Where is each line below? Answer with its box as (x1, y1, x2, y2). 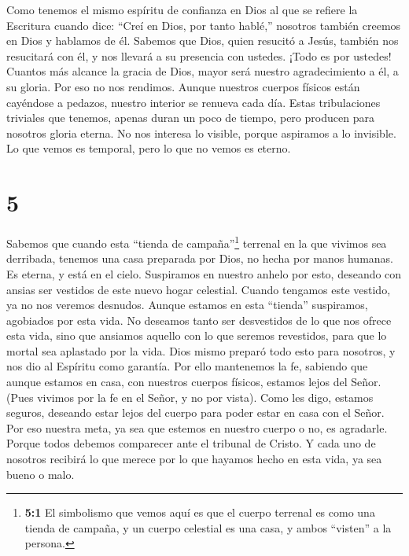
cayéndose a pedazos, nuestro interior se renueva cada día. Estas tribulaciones (6, 94, 381, 110)
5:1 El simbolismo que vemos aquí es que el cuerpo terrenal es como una (24, 504, 375, 521)
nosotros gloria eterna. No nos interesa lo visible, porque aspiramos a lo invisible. (6, 124, 396, 141)
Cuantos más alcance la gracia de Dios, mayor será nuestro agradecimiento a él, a (6, 63, 399, 79)
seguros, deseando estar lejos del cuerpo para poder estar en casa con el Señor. (6, 404, 385, 421)
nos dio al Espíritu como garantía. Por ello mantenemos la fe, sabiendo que (6, 358, 368, 374)
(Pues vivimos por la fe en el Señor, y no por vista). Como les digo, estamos (6, 388, 374, 405)
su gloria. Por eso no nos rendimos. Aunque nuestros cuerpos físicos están (6, 78, 360, 94)
